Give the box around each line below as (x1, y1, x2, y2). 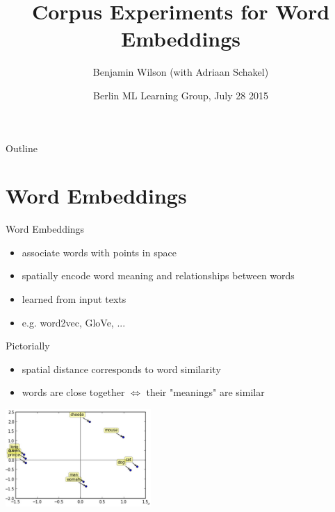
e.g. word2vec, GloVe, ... (22, 315, 126, 329)
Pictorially (6, 338, 50, 353)
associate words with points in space (22, 245, 177, 259)
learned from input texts (22, 292, 126, 306)
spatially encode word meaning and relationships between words (22, 268, 295, 283)
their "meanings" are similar (146, 385, 265, 399)
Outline (6, 140, 38, 155)
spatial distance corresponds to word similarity (22, 361, 221, 376)
